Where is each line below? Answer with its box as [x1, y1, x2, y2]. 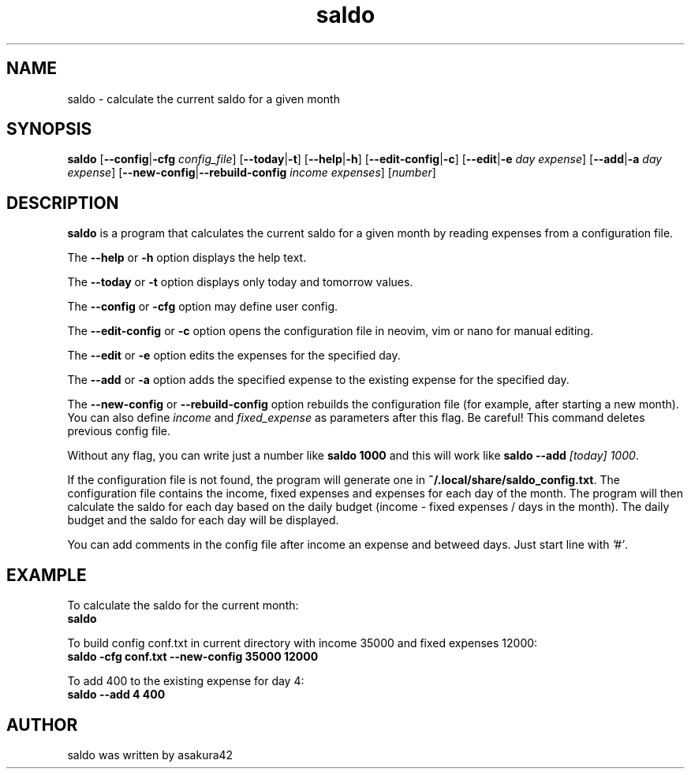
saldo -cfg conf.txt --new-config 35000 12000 [67, 650, 319, 664]
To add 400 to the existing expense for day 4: [67, 674, 304, 688]
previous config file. [67, 424, 171, 438]
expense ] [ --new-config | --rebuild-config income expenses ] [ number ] [67, 166, 436, 180]
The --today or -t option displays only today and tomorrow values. [67, 275, 413, 289]
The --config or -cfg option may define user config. [67, 300, 338, 314]
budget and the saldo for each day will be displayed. [67, 513, 339, 527]
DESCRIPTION [6, 192, 119, 213]
